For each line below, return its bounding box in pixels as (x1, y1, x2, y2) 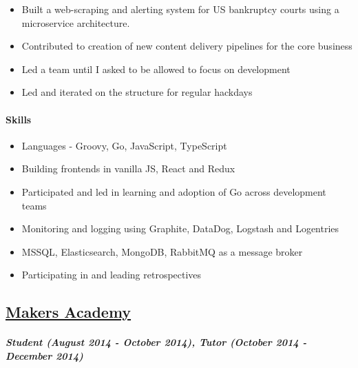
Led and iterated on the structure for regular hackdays (21, 85, 253, 99)
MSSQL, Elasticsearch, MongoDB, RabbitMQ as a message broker (21, 244, 303, 258)
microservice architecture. (21, 15, 130, 30)
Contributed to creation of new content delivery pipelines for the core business (21, 39, 352, 53)
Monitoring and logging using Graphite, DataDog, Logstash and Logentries (21, 221, 339, 236)
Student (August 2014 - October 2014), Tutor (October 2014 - (6, 335, 307, 349)
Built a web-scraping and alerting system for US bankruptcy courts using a (21, 2, 339, 16)
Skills (6, 112, 32, 126)
